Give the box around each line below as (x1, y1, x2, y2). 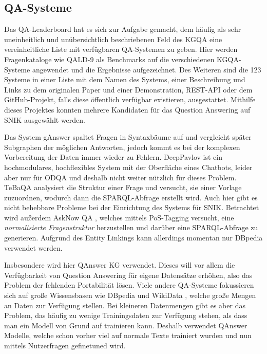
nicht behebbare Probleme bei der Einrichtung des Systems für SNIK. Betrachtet (4, 202, 259, 213)
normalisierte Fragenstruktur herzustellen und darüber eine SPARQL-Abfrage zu (4, 222, 258, 233)
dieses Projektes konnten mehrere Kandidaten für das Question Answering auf (4, 104, 251, 115)
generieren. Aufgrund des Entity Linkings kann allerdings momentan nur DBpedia (4, 232, 263, 243)
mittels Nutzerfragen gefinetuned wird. (4, 340, 126, 351)
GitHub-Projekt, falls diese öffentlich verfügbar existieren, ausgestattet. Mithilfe (4, 94, 256, 105)
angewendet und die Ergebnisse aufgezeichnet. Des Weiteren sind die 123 (32, 64, 261, 74)
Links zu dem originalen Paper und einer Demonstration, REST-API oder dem (4, 84, 253, 95)
